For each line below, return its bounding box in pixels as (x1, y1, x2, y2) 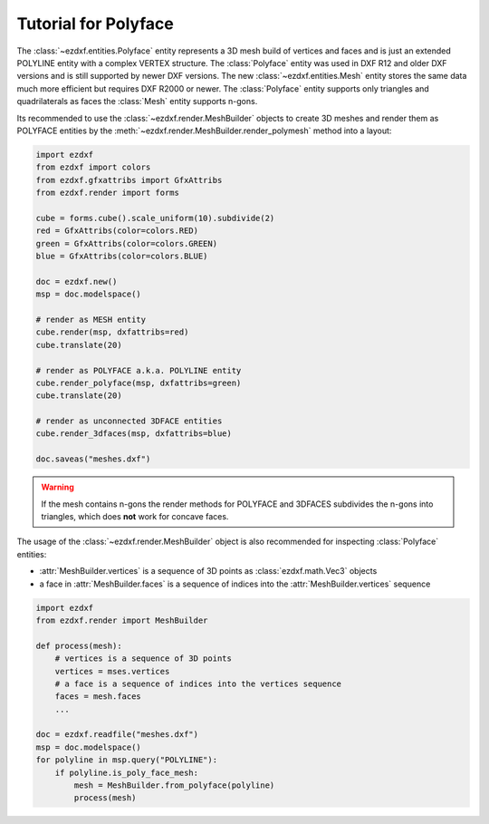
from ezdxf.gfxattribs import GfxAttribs (35, 175, 223, 185)
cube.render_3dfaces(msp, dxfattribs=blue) (35, 429, 233, 439)
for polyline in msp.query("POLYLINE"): (35, 755, 217, 765)
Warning (41, 481, 74, 493)
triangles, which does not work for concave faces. (41, 511, 229, 522)
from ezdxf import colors (35, 162, 151, 172)
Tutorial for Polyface (16, 14, 174, 34)
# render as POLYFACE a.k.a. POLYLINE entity (35, 365, 242, 375)
